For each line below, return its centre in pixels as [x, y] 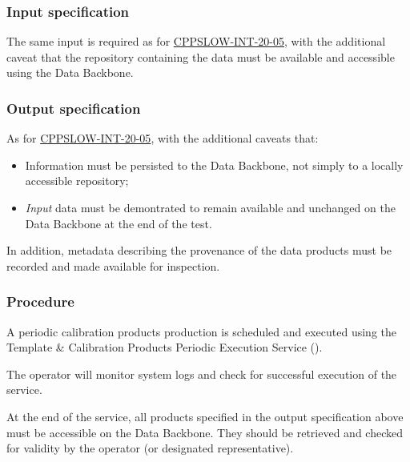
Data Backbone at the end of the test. [119, 223]
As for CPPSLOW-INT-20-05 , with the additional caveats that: [163, 138]
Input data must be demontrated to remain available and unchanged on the [210, 207]
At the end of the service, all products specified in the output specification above [205, 416]
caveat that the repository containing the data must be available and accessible [201, 56]
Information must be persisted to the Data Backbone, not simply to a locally [214, 165]
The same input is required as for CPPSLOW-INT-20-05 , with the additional [196, 41]
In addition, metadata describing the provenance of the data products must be [199, 250]
